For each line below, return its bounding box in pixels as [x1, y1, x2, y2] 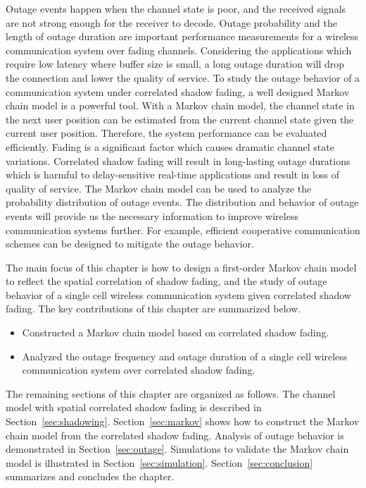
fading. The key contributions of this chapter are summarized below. [6, 301, 301, 316]
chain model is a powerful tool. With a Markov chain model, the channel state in [6, 98, 355, 113]
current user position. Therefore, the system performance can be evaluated [6, 126, 327, 140]
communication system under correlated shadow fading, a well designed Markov [6, 84, 350, 99]
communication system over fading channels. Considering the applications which [6, 42, 352, 57]
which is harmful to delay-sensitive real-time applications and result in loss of [6, 167, 339, 182]
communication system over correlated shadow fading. [22, 362, 255, 377]
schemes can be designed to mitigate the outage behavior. [6, 236, 254, 251]
